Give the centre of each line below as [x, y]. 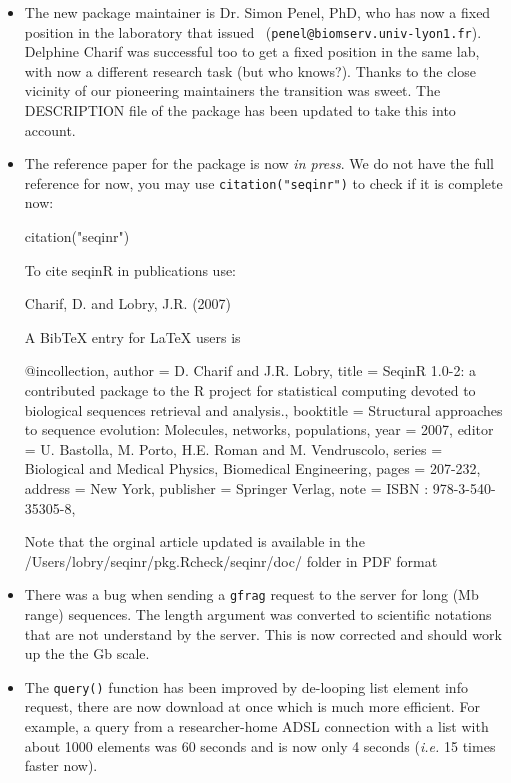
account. [50, 129]
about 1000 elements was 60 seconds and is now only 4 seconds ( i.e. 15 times [260, 745]
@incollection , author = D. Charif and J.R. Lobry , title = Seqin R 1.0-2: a [250, 370]
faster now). [61, 765]
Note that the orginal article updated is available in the [194, 541]
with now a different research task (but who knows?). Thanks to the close [250, 70]
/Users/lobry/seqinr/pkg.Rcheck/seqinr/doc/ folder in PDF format [231, 560]
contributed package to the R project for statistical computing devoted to [250, 390]
